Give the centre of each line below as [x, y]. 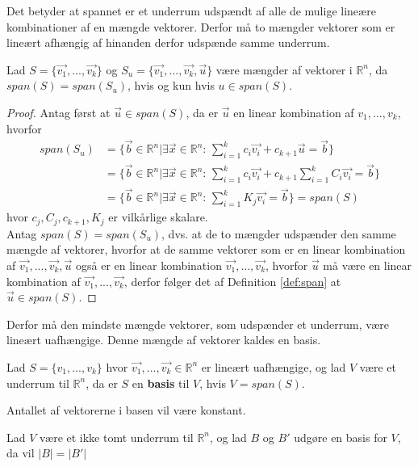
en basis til [161, 383]
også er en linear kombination [148, 265]
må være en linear [368, 265]
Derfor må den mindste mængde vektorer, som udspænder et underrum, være [198, 324]
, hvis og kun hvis [171, 85]
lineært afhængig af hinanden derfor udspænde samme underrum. [168, 42]
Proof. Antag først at [59, 112]
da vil [21, 453]
